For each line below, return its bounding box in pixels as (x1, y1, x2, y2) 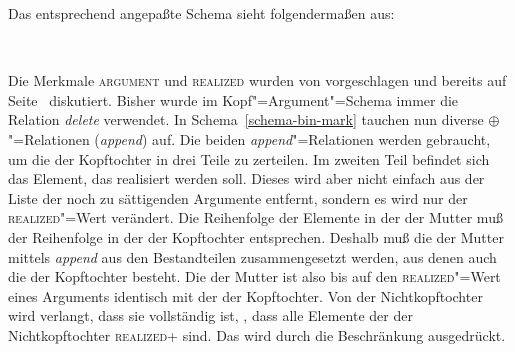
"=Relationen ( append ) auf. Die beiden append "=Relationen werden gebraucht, (8, 128, 491, 149)
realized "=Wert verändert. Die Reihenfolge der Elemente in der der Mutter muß (8, 207, 503, 228)
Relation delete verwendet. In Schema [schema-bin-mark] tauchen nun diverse (8, 109, 484, 130)
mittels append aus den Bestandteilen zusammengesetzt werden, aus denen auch (8, 246, 497, 267)
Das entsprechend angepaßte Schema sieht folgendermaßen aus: (8, 3, 395, 23)
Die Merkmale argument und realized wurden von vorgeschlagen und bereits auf (8, 70, 507, 91)
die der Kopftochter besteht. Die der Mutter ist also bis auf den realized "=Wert (8, 266, 501, 287)
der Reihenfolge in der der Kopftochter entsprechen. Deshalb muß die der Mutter (8, 226, 504, 247)
